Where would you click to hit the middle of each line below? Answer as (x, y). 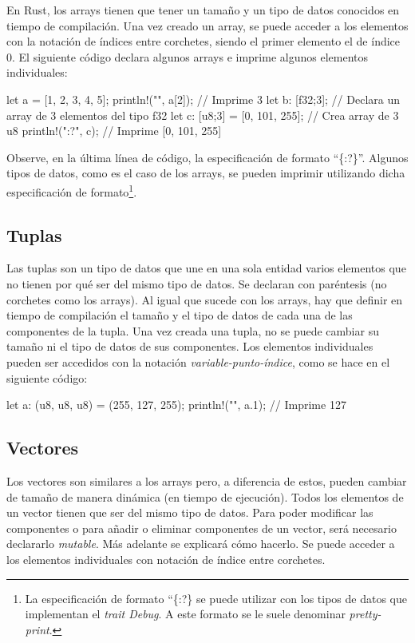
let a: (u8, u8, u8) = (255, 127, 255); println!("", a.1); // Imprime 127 (176, 405)
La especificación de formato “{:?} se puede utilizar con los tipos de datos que (216, 598)
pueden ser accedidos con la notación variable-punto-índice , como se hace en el (198, 361)
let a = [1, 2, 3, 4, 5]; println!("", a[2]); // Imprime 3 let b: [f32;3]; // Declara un (204, 99)
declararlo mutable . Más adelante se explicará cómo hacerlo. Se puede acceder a (201, 544)
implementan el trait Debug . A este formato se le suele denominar (185, 614)
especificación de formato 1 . (72, 190)
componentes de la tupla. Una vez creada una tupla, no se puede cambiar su (193, 330)
